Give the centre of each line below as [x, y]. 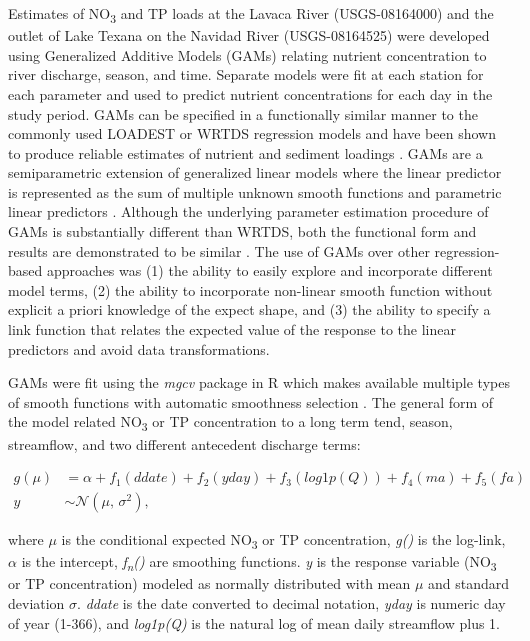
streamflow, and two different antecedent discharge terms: [184, 443]
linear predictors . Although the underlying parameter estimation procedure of [248, 211]
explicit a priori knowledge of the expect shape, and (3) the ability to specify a [249, 309]
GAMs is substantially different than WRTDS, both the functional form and [242, 231]
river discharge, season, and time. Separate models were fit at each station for [246, 74]
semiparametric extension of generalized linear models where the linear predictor [255, 172]
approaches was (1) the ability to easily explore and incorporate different [269, 270]
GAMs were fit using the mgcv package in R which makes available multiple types [259, 382]
